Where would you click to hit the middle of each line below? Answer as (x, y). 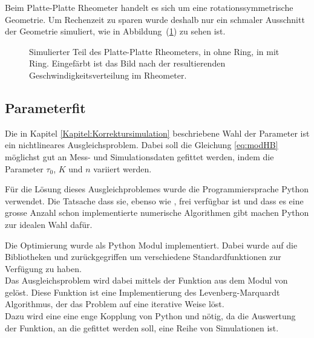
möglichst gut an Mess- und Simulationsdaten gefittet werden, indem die (139, 156)
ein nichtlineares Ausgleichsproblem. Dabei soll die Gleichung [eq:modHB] (142, 145)
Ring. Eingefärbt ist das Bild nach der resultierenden (127, 63)
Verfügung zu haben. (43, 268)
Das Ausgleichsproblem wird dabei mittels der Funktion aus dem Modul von (146, 280)
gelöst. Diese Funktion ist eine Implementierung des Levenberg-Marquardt (142, 292)
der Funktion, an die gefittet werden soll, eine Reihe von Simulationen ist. (142, 327)
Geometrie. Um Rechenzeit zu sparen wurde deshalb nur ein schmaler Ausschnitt (155, 19)
